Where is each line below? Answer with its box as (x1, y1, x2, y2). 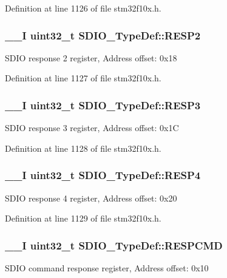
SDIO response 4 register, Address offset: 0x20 (5, 191, 177, 204)
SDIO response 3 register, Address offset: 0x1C (5, 121, 179, 134)
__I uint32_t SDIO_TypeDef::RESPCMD (5, 237, 223, 253)
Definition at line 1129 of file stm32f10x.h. (5, 212, 161, 225)
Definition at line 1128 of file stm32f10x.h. (5, 141, 161, 154)
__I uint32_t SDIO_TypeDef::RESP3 (5, 97, 201, 112)
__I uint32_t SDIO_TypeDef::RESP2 (5, 27, 201, 42)
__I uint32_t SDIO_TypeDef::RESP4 (5, 168, 201, 183)
